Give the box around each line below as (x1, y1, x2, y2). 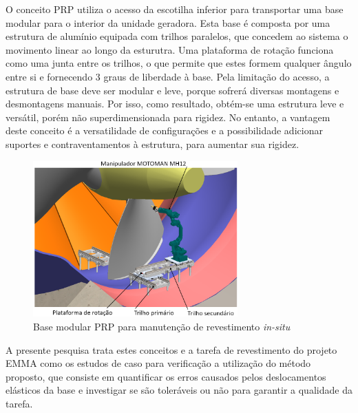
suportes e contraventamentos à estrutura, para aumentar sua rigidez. (6, 136, 299, 151)
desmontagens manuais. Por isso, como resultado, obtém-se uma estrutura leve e (6, 96, 344, 111)
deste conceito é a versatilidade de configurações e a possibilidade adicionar (6, 123, 323, 138)
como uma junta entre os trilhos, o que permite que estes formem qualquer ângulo (6, 56, 352, 70)
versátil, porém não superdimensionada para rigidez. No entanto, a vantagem (6, 109, 330, 124)
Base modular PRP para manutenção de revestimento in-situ (33, 319, 291, 333)
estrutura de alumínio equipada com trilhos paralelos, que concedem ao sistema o (6, 29, 348, 43)
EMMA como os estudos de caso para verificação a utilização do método (6, 356, 311, 370)
